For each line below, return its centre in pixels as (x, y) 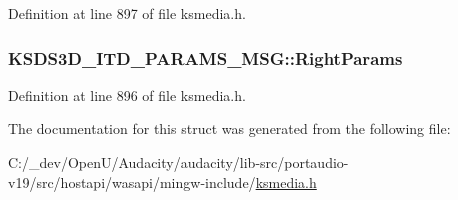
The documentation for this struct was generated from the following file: (229, 128)
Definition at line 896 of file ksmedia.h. (127, 94)
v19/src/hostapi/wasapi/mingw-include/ (132, 181)
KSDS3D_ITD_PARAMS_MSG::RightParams (205, 57)
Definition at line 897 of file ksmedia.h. (127, 13)
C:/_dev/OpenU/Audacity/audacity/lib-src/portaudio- (178, 162)
